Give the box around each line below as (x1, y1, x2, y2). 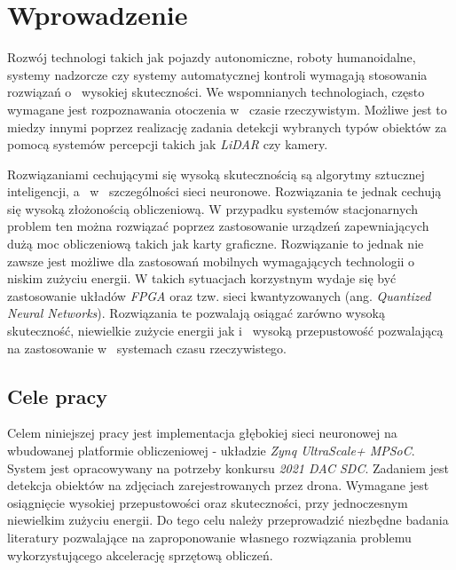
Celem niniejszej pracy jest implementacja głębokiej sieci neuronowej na (7, 424, 397, 442)
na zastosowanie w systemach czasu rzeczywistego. (7, 338, 287, 357)
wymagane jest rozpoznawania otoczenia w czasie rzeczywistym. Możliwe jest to (7, 99, 447, 118)
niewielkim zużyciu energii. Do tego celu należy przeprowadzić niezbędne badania (7, 511, 449, 529)
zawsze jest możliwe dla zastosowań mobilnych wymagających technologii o (7, 251, 415, 270)
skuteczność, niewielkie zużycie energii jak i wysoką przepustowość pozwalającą (7, 321, 444, 340)
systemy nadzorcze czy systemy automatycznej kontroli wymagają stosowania (7, 65, 428, 83)
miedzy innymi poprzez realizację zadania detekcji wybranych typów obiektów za (7, 117, 447, 136)
